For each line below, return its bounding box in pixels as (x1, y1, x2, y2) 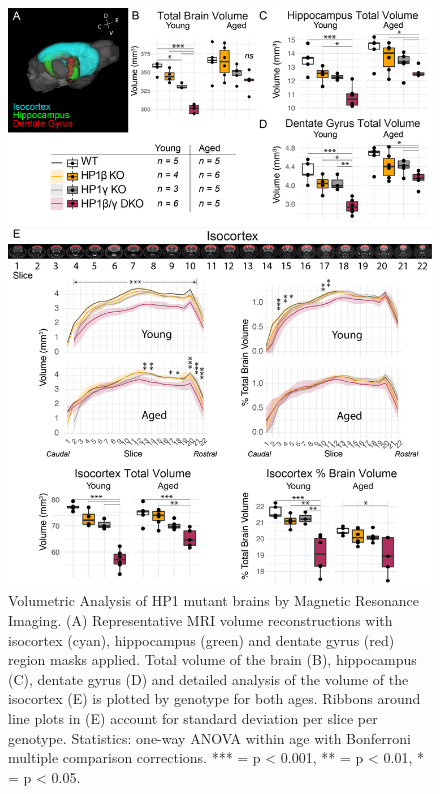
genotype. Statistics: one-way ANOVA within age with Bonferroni (8, 727, 411, 748)
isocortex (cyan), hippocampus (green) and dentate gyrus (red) (8, 629, 395, 650)
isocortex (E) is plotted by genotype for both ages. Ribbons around (8, 688, 421, 709)
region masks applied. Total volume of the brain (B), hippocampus (8, 649, 417, 670)
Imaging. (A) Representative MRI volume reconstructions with (8, 610, 393, 631)
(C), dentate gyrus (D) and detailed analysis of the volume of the (8, 668, 409, 689)
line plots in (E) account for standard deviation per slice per (8, 708, 378, 729)
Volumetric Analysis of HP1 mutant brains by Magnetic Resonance (8, 590, 420, 611)
